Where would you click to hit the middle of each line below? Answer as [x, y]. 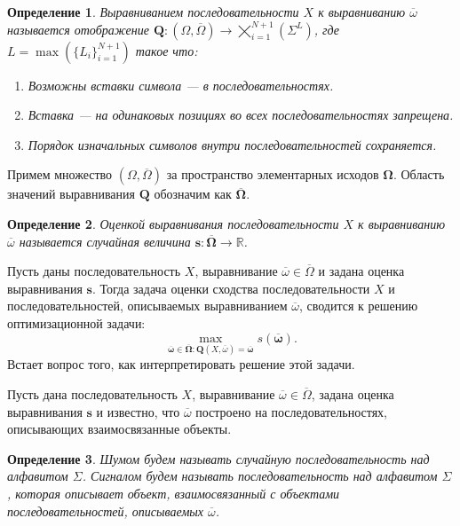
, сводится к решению [358, 306]
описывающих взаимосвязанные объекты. [119, 429]
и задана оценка [361, 271]
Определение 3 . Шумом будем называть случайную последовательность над [218, 458]
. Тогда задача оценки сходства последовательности [231, 288]
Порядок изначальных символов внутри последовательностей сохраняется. [232, 144]
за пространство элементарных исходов [273, 174]
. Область [419, 174]
